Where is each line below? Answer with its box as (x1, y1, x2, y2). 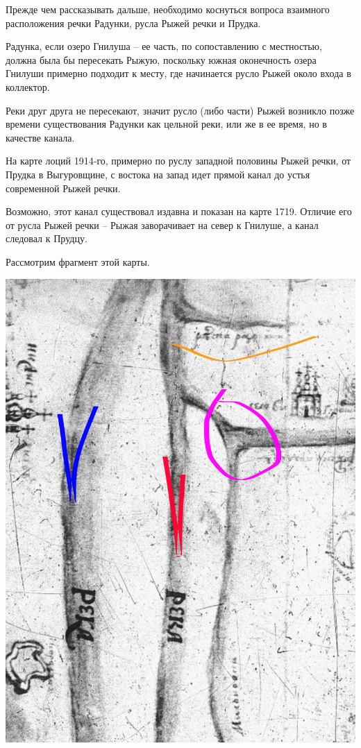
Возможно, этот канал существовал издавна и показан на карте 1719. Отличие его (6, 204, 352, 219)
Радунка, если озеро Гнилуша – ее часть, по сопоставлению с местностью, (6, 39, 322, 53)
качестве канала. (6, 130, 75, 144)
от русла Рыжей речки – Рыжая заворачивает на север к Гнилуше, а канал (6, 217, 319, 232)
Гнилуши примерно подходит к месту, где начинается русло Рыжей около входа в (6, 66, 351, 80)
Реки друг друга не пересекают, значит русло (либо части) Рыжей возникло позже (6, 103, 355, 117)
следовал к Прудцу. (6, 231, 87, 246)
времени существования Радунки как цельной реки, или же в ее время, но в (6, 117, 327, 131)
